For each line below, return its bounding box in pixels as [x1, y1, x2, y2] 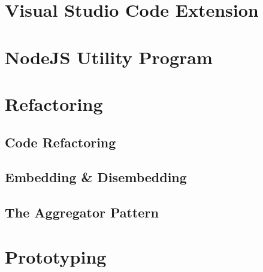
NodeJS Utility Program [5, 44, 213, 69]
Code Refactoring [5, 132, 116, 151]
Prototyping [5, 244, 107, 268]
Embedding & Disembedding [5, 168, 187, 186]
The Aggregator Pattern [5, 203, 159, 222]
